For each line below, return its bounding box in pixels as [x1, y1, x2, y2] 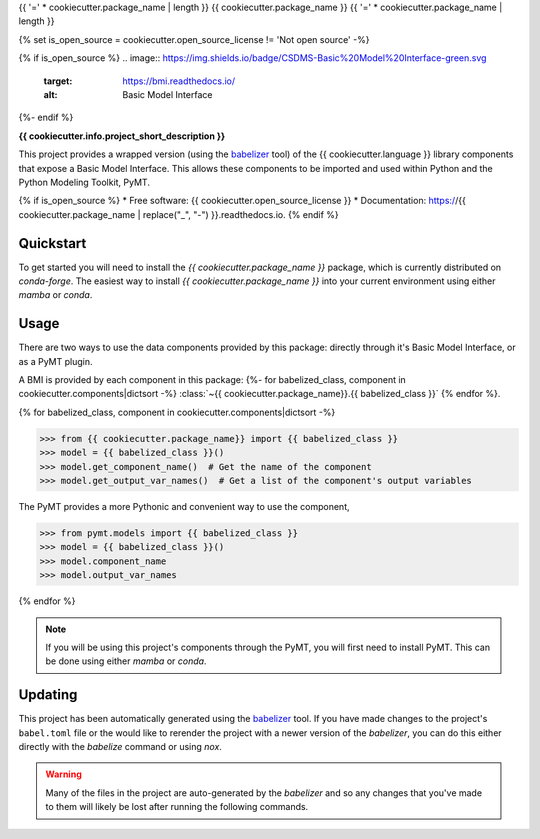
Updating [18, 686, 78, 704]
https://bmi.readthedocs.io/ [122, 75, 235, 87]
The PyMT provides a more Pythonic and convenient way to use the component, [18, 500, 350, 512]
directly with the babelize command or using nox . [18, 740, 222, 752]
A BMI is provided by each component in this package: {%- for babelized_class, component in [18, 374, 407, 386]
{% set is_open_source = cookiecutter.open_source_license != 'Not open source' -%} [18, 33, 370, 45]
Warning [45, 768, 82, 780]
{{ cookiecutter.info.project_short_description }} [18, 130, 226, 142]
